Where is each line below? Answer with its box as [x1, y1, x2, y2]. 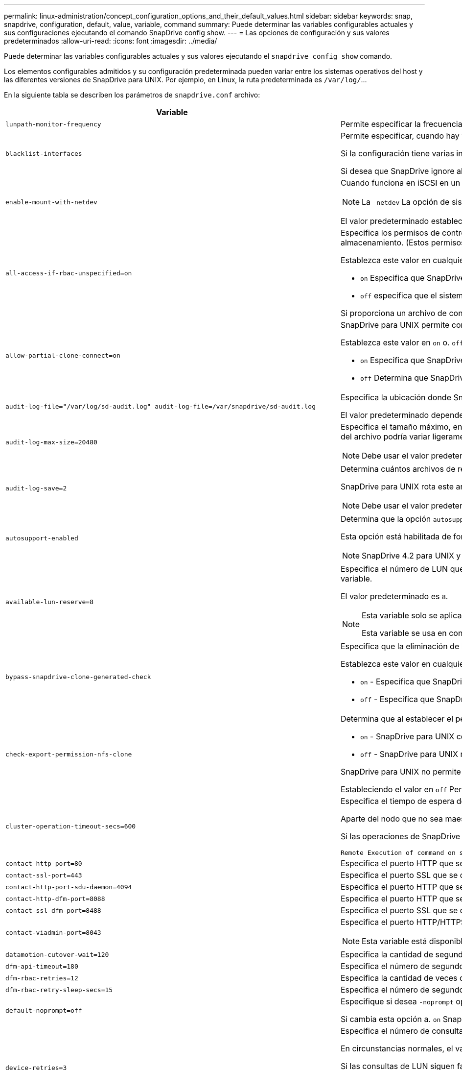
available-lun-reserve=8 [5, 598, 94, 606]
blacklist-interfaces [5, 149, 82, 157]
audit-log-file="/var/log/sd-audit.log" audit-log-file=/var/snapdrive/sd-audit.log [5, 402, 316, 410]
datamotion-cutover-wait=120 [5, 950, 109, 958]
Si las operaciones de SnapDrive [340, 831, 461, 841]
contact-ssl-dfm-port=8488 [5, 906, 101, 914]
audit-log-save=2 [5, 484, 67, 492]
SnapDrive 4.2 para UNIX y [361, 551, 461, 560]
